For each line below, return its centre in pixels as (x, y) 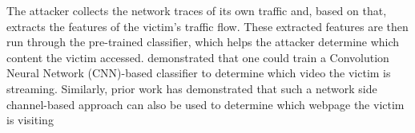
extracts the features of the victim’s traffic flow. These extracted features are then (207, 26)
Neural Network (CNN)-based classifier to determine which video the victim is (199, 73)
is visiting (30, 120)
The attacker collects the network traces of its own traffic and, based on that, (197, 10)
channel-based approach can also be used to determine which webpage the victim (205, 104)
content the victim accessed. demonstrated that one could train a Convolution (198, 57)
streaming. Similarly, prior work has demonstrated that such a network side (192, 88)
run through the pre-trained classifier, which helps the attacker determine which (203, 42)
